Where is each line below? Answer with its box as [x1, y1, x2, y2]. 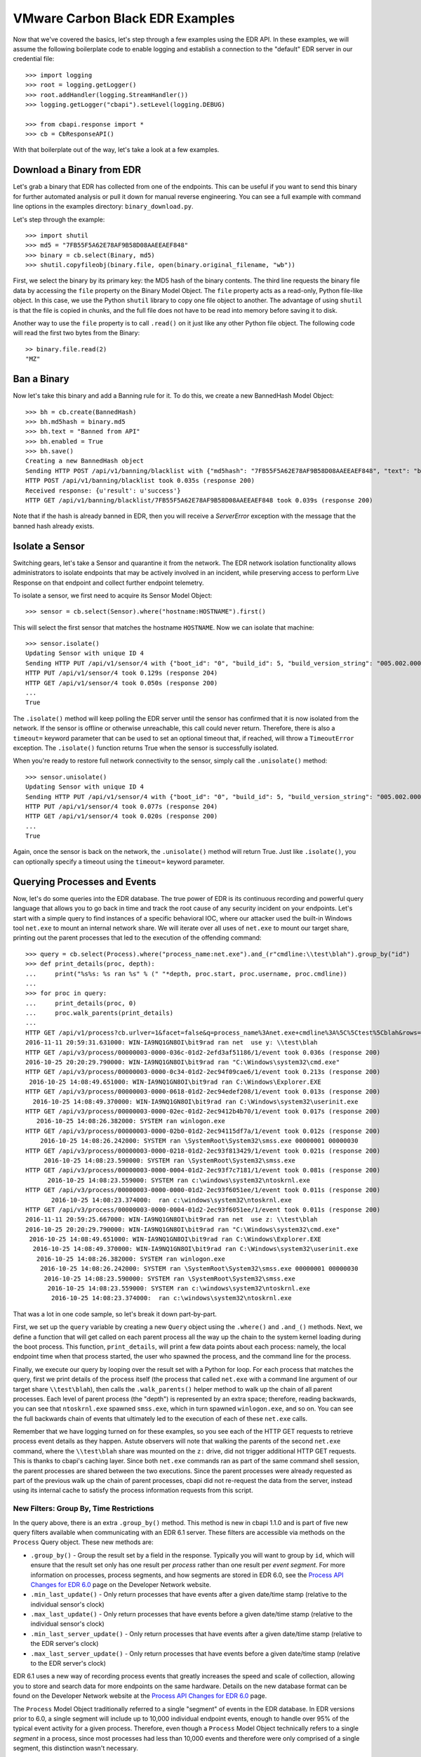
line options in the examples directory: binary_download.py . [13, 202, 194, 211]
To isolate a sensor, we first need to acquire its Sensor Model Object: [13, 591, 213, 599]
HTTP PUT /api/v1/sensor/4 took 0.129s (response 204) [25, 669, 218, 677]
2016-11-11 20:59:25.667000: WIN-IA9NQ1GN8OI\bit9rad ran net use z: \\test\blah [25, 1216, 318, 1224]
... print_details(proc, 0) [25, 999, 137, 1007]
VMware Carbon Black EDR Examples [13, 11, 235, 26]
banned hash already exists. [13, 521, 95, 530]
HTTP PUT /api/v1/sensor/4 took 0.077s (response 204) [25, 802, 218, 810]
